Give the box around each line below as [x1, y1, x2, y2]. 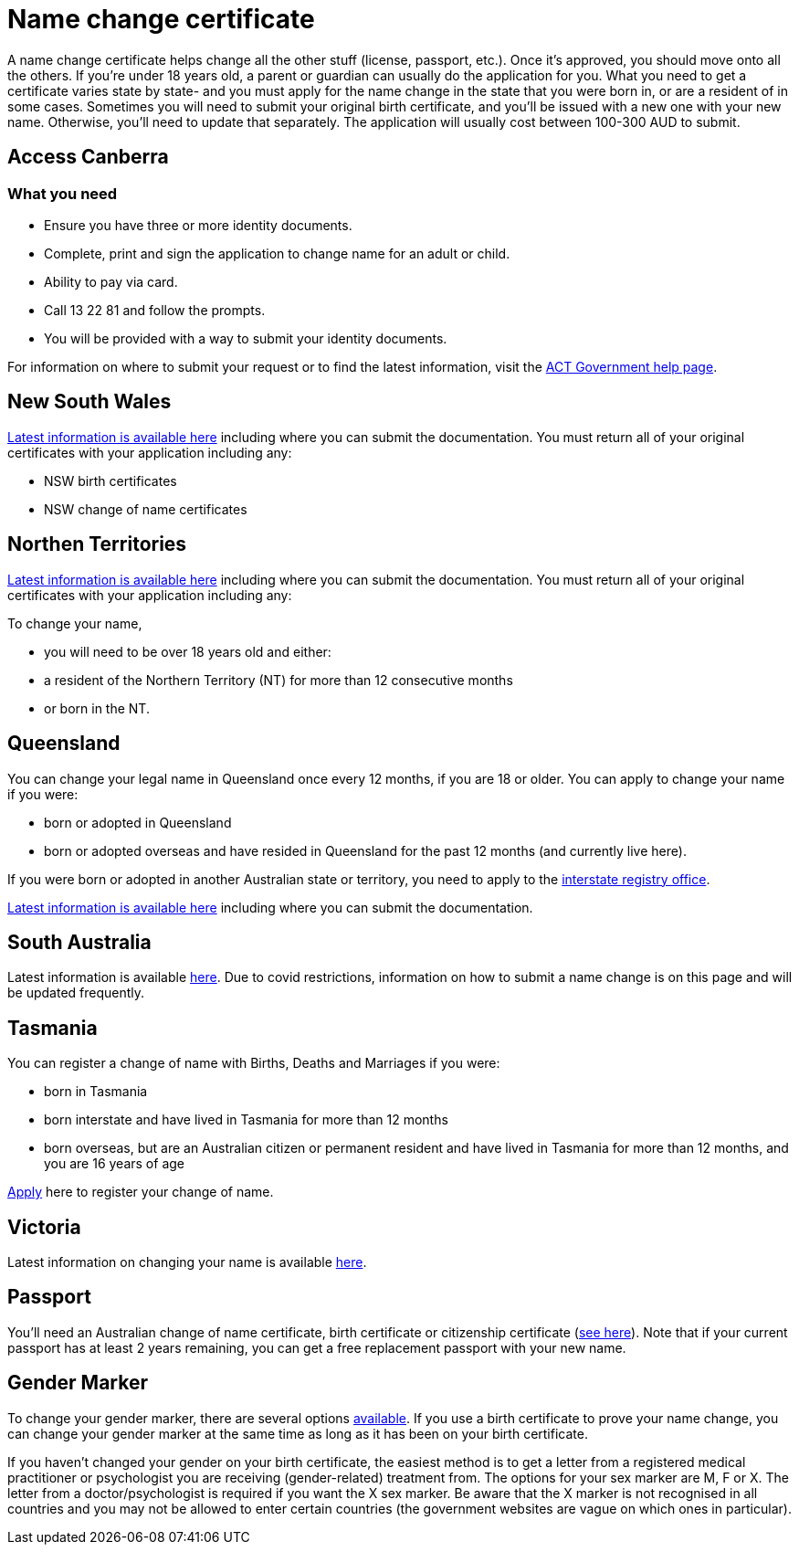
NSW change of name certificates [44, 501, 247, 517]
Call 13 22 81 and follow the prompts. [44, 301, 266, 318]
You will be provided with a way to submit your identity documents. [44, 330, 447, 346]
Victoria [7, 1215, 81, 1239]
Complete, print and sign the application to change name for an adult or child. [44, 245, 510, 261]
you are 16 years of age [44, 1156, 184, 1172]
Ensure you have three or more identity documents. [44, 216, 352, 233]
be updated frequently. [7, 985, 145, 1001]
